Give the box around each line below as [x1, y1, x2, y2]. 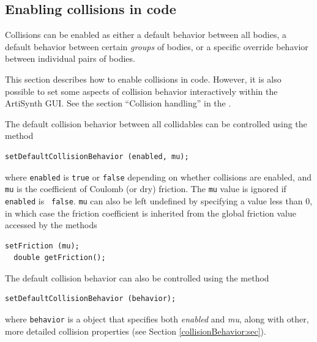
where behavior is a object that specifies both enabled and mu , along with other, [5, 313, 309, 325]
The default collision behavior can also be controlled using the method [5, 271, 269, 284]
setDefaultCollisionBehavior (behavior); [5, 294, 176, 303]
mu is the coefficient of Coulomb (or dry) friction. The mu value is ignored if [5, 182, 286, 195]
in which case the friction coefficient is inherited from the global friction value [5, 206, 296, 219]
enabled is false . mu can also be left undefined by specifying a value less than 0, [5, 194, 313, 207]
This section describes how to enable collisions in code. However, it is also [5, 72, 282, 85]
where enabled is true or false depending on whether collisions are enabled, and [5, 170, 312, 183]
